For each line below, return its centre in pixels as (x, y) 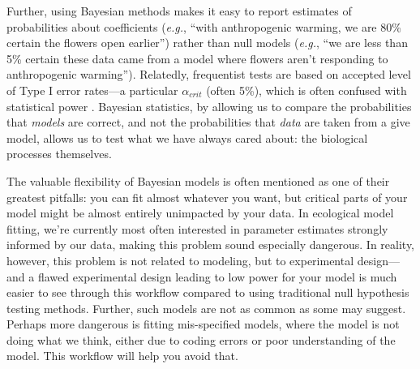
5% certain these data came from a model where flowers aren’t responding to (197, 58)
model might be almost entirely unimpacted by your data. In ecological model (200, 213)
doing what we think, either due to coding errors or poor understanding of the (201, 339)
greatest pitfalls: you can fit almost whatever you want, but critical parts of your (207, 197)
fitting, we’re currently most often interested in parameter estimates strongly (197, 228)
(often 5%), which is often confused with (306, 90)
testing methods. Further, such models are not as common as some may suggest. (206, 308)
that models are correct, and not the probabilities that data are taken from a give (208, 122)
